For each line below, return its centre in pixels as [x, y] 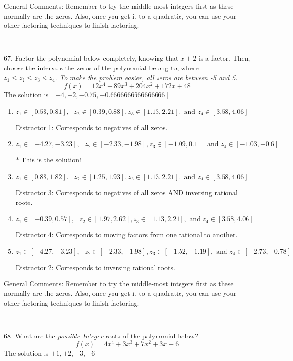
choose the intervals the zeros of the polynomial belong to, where [101, 67]
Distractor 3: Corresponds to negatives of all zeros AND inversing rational [126, 192]
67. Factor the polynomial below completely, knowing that [91, 58]
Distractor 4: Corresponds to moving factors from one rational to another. [126, 235]
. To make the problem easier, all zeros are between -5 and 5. [146, 77]
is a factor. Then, [224, 58]
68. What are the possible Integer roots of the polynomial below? [101, 335]
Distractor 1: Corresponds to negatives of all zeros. [91, 127]
